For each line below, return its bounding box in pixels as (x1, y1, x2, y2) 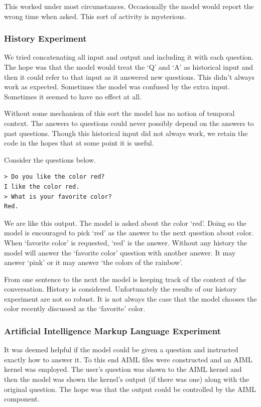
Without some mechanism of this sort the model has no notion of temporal (4, 108, 235, 118)
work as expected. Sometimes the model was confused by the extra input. (4, 81, 230, 92)
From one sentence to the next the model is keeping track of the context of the (4, 274, 246, 284)
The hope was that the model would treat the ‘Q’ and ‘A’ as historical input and (4, 62, 253, 72)
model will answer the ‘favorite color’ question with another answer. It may (4, 247, 236, 257)
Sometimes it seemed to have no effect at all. (4, 91, 142, 101)
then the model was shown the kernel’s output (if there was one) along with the (4, 374, 249, 384)
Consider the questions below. (4, 154, 96, 165)
